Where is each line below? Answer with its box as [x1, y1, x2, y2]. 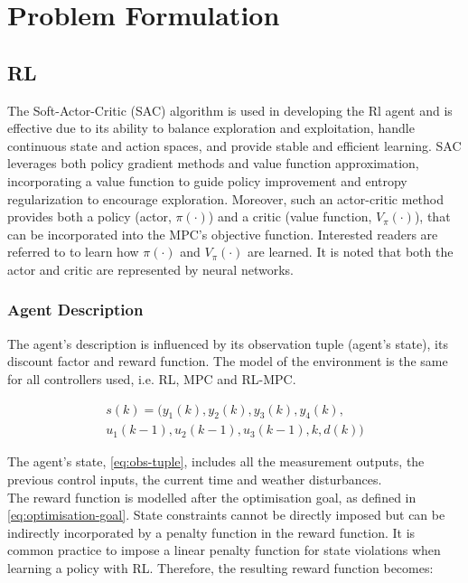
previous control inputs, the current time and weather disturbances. [7, 469, 382, 488]
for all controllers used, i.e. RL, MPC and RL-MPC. [7, 369, 296, 388]
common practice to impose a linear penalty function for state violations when [7, 541, 441, 559]
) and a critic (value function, [208, 207, 372, 226]
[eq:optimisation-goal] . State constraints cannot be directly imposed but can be [7, 505, 445, 524]
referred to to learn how [7, 242, 139, 261]
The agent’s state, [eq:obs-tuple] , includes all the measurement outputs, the [7, 452, 425, 471]
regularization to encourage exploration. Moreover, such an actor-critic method [7, 189, 445, 208]
